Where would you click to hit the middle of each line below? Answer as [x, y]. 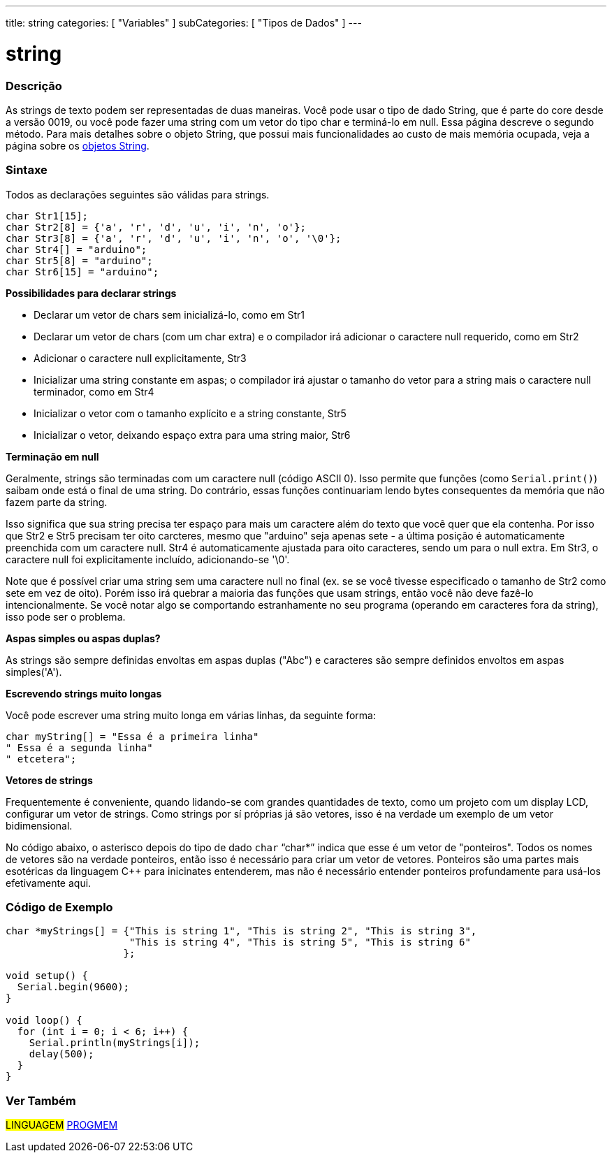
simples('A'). [34, 672]
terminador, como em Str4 [94, 391]
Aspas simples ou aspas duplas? [83, 638]
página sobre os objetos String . [78, 145]
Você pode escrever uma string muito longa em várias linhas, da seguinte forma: [191, 715]
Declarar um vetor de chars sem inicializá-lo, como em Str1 [169, 314]
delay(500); [61, 1054]
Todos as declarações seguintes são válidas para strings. [138, 194]
